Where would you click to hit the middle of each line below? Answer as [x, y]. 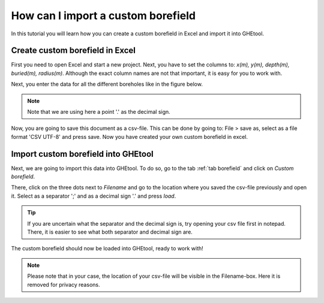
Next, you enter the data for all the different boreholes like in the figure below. [107, 84]
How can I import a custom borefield [103, 16]
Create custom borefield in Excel [73, 51]
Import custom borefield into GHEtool [82, 154]
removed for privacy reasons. [64, 284]
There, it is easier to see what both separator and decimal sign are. [110, 232]
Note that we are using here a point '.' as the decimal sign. [99, 112]
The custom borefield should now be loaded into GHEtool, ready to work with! [107, 249]
